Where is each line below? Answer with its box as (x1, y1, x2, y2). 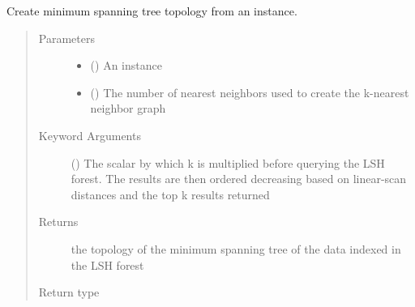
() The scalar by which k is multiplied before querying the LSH (71, 154, 385, 171)
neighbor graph (90, 100, 166, 117)
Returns (38, 213, 79, 230)
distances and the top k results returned (71, 185, 270, 203)
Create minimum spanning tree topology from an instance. (6, 2, 297, 19)
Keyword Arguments (38, 126, 141, 143)
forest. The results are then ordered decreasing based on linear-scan (71, 170, 407, 187)
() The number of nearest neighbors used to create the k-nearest (90, 83, 409, 100)
